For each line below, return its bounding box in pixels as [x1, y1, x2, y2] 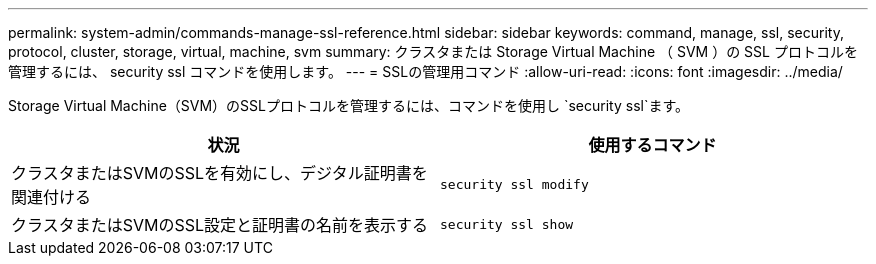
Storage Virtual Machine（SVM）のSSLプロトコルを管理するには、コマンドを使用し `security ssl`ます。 [8, 97, 690, 114]
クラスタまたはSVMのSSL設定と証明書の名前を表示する [11, 215, 429, 235]
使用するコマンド [588, 135, 717, 155]
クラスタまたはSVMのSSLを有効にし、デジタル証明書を [11, 163, 428, 183]
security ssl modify [440, 176, 589, 192]
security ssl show [440, 216, 574, 232]
